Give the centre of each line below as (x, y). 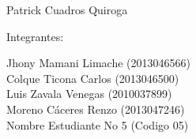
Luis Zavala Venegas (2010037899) (89, 94)
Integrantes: (35, 36)
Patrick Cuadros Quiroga (67, 9)
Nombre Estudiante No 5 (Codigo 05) (98, 124)
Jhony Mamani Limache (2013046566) (98, 63)
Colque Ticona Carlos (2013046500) (93, 78)
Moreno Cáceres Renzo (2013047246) (96, 109)
